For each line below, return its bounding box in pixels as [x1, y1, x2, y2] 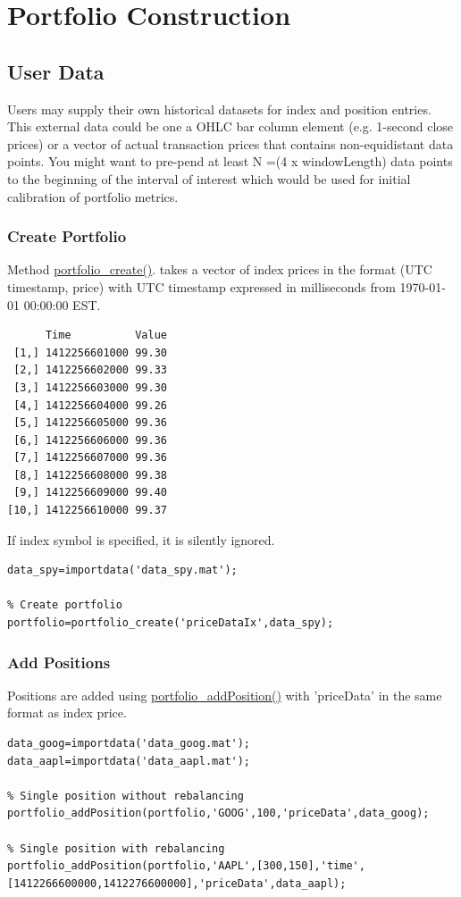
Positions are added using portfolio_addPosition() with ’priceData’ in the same [7, 685, 442, 704]
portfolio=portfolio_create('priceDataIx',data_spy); [7, 616, 334, 630]
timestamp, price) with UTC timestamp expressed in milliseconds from [7, 277, 396, 296]
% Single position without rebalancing [7, 789, 244, 802]
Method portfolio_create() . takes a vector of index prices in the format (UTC [7, 260, 432, 279]
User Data [7, 57, 105, 85]
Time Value [45, 329, 167, 342]
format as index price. [7, 703, 127, 722]
